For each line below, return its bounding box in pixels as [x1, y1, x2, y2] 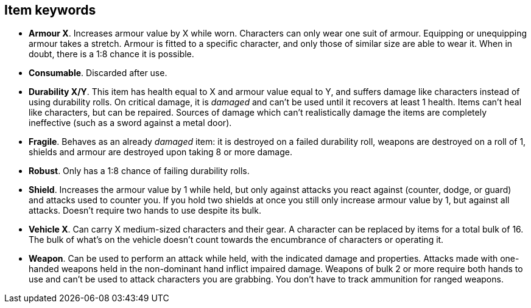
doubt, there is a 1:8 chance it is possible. [29, 49, 194, 60]
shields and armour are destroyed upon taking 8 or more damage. [29, 147, 292, 158]
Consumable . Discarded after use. [29, 68, 167, 79]
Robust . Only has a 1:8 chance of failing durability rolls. [29, 166, 250, 177]
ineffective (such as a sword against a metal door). [29, 117, 232, 128]
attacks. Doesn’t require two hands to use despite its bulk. [29, 205, 261, 216]
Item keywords [4, 2, 96, 18]
